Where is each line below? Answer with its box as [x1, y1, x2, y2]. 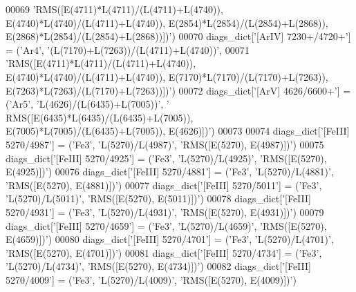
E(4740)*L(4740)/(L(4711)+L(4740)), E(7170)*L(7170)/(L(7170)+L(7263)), [6, 69, 328, 84]
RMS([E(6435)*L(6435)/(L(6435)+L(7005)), [6, 110, 194, 124]
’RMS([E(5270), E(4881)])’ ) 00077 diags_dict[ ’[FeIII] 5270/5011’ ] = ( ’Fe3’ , [6, 177, 322, 192]
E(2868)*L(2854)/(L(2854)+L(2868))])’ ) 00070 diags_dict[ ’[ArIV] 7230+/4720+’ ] [6, 29, 351, 43]
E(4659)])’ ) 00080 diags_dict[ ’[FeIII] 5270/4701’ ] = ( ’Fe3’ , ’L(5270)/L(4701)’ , [6, 232, 334, 246]
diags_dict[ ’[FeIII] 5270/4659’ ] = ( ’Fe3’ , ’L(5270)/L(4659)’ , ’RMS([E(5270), [6, 218, 327, 233]
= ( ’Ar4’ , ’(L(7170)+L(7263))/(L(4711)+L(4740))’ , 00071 [6, 42, 250, 57]
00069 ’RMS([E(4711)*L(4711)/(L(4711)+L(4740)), [6, 2, 223, 16]
